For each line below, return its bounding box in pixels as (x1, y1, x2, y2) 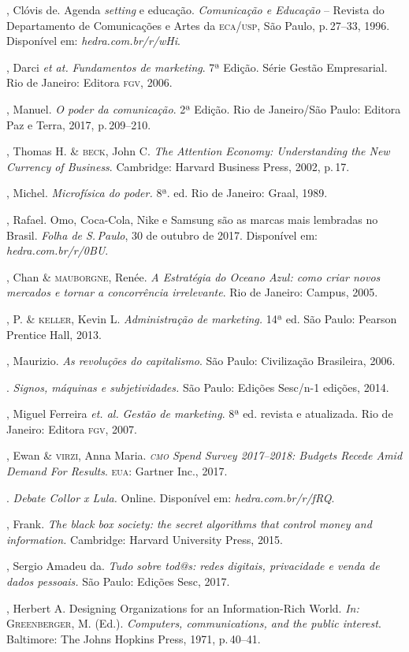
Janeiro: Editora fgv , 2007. (6, 420, 137, 437)
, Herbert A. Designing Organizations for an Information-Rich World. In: (6, 599, 359, 616)
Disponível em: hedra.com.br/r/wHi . (6, 32, 180, 49)
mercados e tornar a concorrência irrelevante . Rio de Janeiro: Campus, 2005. (6, 284, 378, 300)
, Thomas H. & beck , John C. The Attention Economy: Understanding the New (6, 143, 390, 159)
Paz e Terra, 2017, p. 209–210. (6, 116, 151, 132)
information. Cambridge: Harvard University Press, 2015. (6, 531, 283, 547)
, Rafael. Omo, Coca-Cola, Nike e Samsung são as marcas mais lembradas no (6, 211, 378, 227)
